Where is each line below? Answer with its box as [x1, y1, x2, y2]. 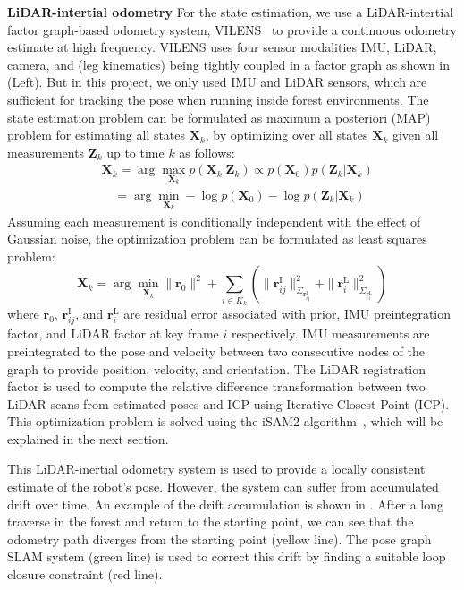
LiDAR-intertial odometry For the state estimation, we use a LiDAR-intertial [7, 3, 454, 21]
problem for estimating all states [7, 125, 186, 144]
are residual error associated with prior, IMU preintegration [123, 304, 451, 323]
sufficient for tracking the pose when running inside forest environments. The [7, 90, 429, 108]
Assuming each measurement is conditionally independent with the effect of [7, 211, 421, 230]
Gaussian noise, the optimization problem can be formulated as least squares [7, 229, 427, 248]
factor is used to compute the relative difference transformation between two [7, 377, 426, 396]
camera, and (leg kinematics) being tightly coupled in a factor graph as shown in [7, 55, 451, 73]
